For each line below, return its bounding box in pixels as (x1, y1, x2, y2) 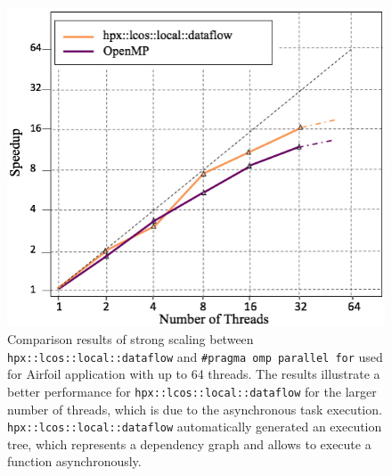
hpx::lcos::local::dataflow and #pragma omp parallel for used (7, 347, 383, 365)
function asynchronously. (7, 452, 142, 471)
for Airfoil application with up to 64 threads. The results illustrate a (7, 365, 380, 383)
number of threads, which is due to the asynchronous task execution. (7, 399, 382, 418)
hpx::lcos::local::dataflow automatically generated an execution (7, 417, 382, 436)
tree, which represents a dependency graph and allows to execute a (7, 434, 372, 453)
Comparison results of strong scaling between (7, 330, 254, 349)
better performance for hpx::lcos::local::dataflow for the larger (7, 382, 377, 400)
